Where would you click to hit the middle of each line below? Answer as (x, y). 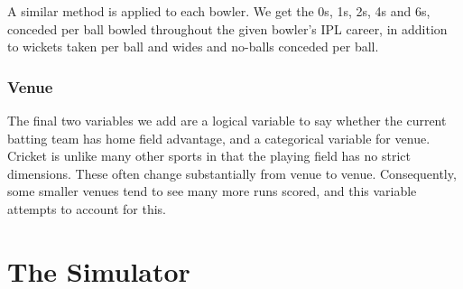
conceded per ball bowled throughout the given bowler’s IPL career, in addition (227, 28)
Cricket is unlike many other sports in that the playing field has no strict (209, 156)
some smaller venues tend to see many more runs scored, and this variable (212, 191)
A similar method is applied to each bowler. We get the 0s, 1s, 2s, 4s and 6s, (219, 11)
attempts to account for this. (87, 208)
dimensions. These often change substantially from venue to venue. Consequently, (232, 173)
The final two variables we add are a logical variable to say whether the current (227, 120)
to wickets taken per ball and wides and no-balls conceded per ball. (193, 47)
